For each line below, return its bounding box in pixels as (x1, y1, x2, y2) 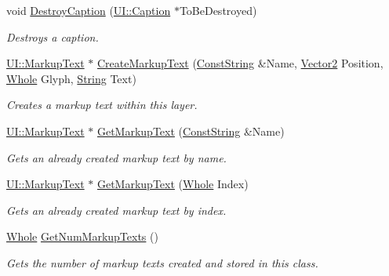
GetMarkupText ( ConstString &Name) (96, 122, 285, 139)
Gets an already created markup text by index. (6, 202, 227, 218)
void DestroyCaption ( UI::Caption (6, 2, 171, 18)
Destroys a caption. (6, 28, 99, 45)
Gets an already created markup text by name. (6, 149, 227, 165)
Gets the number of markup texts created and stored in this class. (6, 254, 318, 271)
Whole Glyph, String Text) (6, 70, 136, 86)
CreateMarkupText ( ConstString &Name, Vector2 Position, (96, 55, 384, 71)
